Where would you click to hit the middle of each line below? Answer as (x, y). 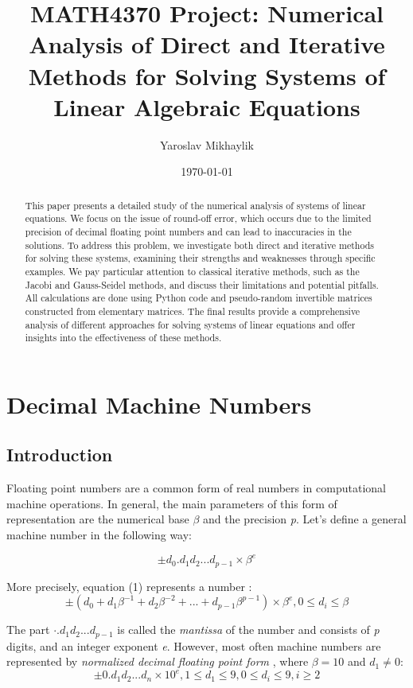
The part (28, 630)
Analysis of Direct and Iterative (207, 44)
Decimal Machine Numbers (159, 404)
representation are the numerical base (98, 519)
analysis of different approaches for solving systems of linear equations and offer (190, 324)
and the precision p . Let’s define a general (305, 519)
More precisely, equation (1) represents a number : (129, 586)
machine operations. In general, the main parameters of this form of (172, 503)
